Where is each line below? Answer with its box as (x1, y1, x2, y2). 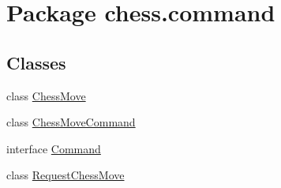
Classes (6, 50, 66, 74)
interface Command (6, 140, 101, 156)
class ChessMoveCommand (6, 114, 136, 130)
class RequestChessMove (6, 167, 125, 183)
